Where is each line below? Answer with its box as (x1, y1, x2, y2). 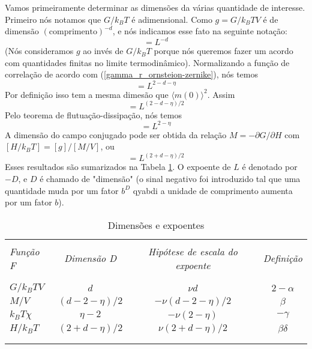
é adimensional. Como (131, 13, 212, 25)
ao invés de (83, 44, 124, 57)
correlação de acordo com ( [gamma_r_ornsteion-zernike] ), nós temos (5, 68, 258, 80)
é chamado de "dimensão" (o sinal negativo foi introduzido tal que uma (40, 172, 301, 185)
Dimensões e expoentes (107, 217, 205, 232)
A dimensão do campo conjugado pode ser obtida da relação (5, 128, 227, 141)
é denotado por (242, 160, 298, 173)
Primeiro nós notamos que (5, 13, 101, 25)
